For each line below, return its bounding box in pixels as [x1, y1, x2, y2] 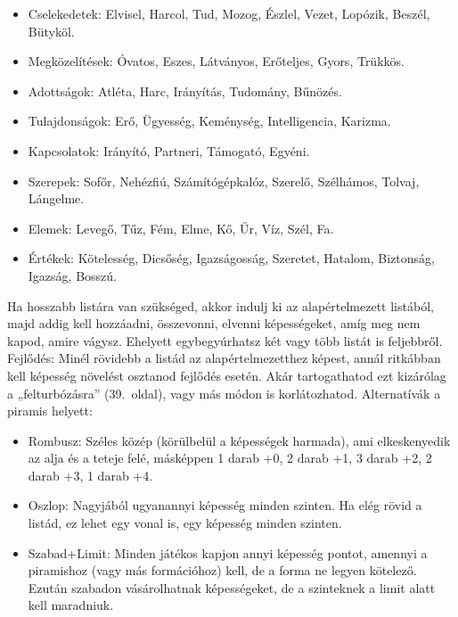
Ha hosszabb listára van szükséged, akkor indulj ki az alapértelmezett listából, [7, 296, 434, 315]
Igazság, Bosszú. [28, 266, 117, 284]
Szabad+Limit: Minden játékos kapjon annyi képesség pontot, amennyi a [28, 543, 428, 562]
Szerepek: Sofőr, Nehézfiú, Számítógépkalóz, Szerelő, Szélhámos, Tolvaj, [28, 171, 420, 190]
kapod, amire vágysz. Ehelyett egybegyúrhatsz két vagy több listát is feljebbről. [7, 331, 443, 350]
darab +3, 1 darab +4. [28, 465, 153, 484]
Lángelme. [28, 189, 85, 208]
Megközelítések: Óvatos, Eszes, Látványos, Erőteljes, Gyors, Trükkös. [28, 52, 405, 70]
